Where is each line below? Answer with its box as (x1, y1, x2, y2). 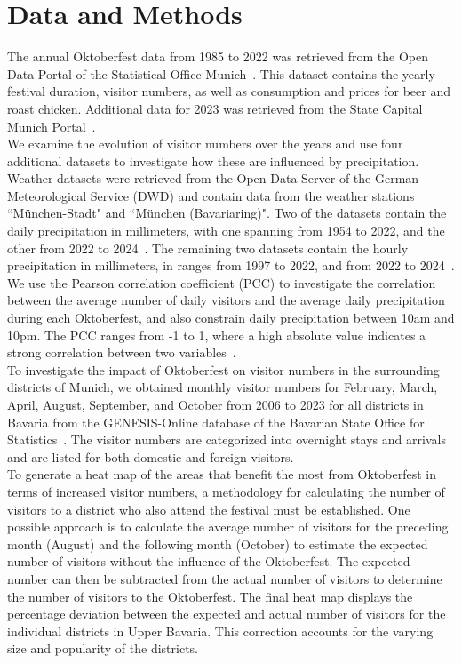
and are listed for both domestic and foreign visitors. (7, 447, 294, 466)
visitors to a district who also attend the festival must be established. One (7, 499, 410, 518)
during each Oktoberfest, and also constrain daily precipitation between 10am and (7, 308, 455, 327)
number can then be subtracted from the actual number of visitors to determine (7, 569, 442, 587)
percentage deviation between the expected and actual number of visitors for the (7, 604, 446, 623)
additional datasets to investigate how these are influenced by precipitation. (7, 151, 419, 170)
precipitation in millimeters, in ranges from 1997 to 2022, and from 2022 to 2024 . (7, 256, 455, 275)
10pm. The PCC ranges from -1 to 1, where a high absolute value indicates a (7, 325, 426, 344)
